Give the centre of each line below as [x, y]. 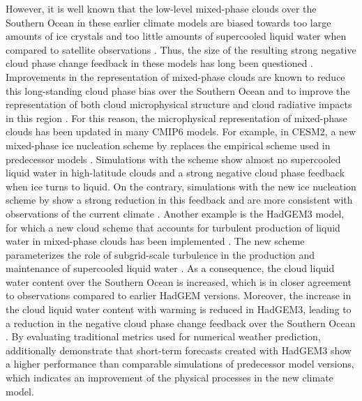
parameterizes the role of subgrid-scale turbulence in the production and [160, 254]
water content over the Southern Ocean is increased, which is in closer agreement [179, 281]
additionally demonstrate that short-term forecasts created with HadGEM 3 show [179, 350]
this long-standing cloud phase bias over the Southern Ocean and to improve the [178, 90]
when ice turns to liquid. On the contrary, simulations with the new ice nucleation [181, 186]
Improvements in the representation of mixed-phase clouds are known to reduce [175, 76]
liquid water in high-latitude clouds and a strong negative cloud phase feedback [175, 173]
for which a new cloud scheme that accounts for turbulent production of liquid [173, 227]
